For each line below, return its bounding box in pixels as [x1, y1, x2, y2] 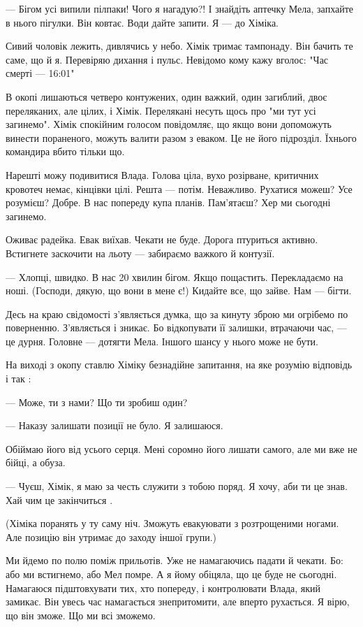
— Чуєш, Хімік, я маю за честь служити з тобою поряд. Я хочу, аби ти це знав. [6, 479, 348, 493]
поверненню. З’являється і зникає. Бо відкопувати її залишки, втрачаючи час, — [6, 320, 347, 335]
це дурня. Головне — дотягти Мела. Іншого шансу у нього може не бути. [6, 333, 318, 348]
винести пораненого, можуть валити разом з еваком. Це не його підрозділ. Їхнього [6, 130, 357, 145]
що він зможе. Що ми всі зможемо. [6, 607, 156, 622]
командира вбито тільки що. [6, 144, 125, 159]
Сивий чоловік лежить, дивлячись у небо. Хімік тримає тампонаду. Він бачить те [6, 38, 353, 53]
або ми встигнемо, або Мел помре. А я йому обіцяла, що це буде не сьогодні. [6, 567, 337, 581]
